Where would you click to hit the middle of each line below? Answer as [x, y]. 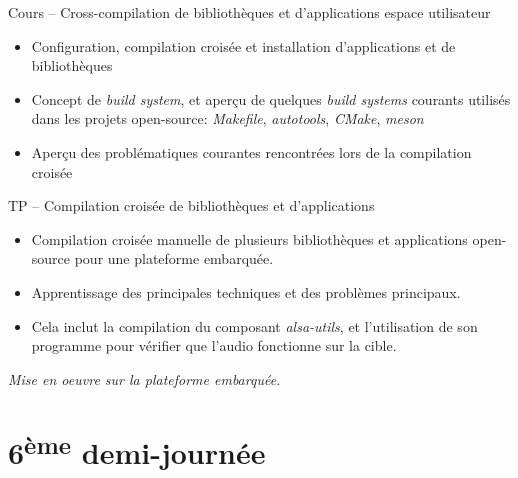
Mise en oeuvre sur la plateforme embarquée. [144, 378]
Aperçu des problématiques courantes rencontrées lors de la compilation [251, 151]
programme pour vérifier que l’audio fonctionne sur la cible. [214, 345]
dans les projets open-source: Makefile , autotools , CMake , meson [227, 118]
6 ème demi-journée [137, 449]
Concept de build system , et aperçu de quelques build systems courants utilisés [271, 98]
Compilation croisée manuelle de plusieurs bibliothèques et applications [249, 238]
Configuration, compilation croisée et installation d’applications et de [243, 45]
